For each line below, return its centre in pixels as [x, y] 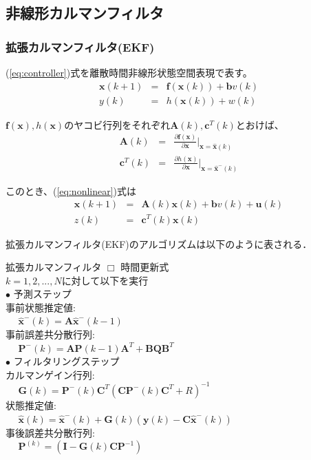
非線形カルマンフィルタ [85, 13]
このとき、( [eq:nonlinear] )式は [71, 190]
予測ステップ [42, 294]
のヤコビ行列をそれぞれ [117, 124]
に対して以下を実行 [105, 280]
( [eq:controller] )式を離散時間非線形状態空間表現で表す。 [129, 72]
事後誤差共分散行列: [50, 432]
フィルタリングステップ [66, 361]
